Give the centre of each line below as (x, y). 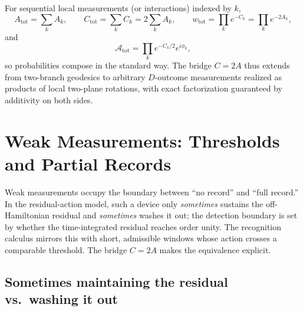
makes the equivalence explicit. (215, 249)
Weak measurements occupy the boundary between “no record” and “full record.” (152, 191)
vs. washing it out (61, 299)
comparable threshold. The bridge (66, 249)
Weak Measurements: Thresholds (142, 140)
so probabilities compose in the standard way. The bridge (108, 65)
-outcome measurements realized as (218, 76)
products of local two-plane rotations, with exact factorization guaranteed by (144, 88)
